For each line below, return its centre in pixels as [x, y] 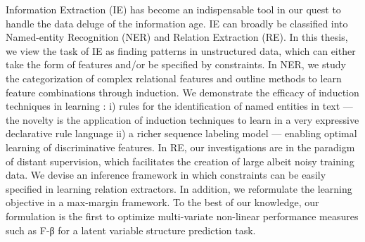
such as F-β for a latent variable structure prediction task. [131, 230]
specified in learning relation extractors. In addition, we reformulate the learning [179, 188]
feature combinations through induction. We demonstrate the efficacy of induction [182, 92]
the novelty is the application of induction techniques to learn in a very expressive [182, 119]
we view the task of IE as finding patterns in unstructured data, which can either [181, 50]
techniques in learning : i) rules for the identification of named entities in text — [179, 106]
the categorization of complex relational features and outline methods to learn [174, 78]
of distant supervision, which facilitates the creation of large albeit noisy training [180, 161]
